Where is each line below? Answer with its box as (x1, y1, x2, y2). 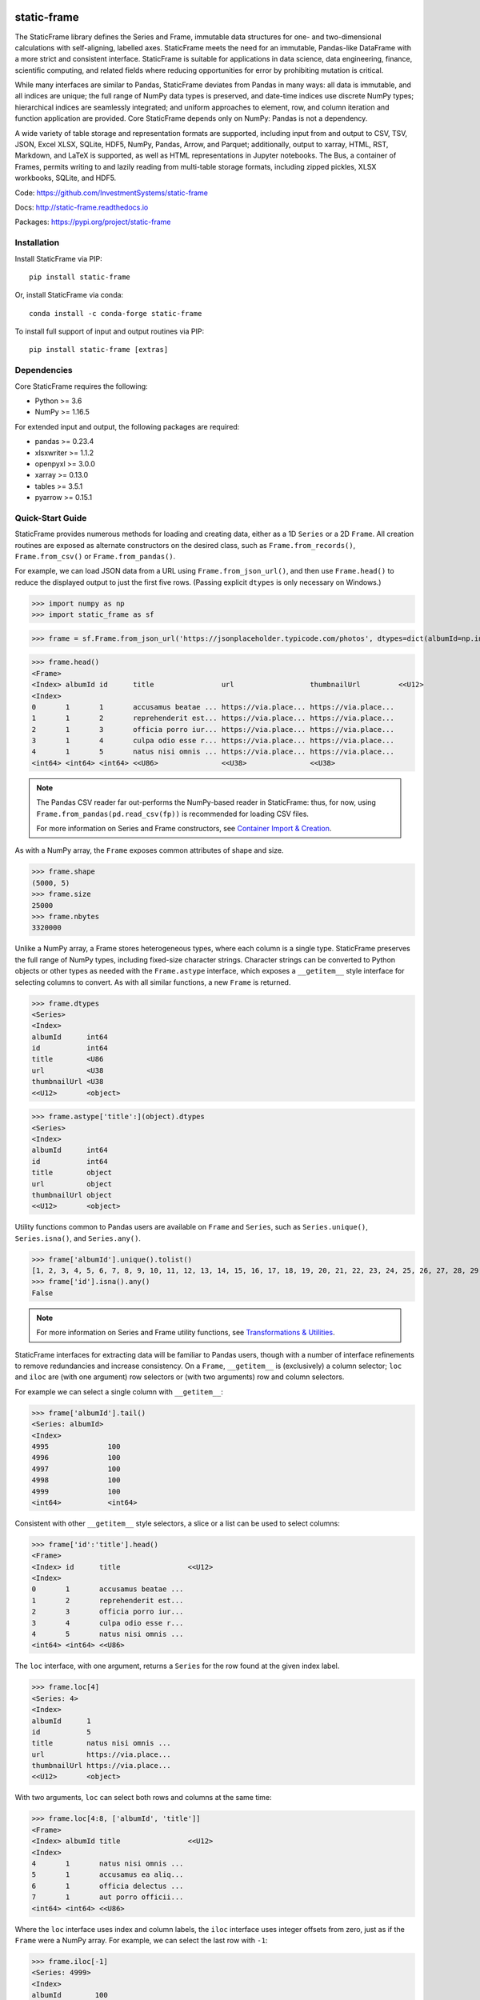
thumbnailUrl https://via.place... (31, 1761, 171, 1770)
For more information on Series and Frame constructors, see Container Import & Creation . (36, 824, 332, 834)
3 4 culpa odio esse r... (31, 1618, 184, 1627)
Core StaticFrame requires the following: (14, 381, 148, 391)
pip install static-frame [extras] (29, 345, 169, 354)
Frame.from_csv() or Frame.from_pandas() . (14, 552, 176, 562)
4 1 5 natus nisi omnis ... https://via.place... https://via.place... (31, 747, 395, 756)
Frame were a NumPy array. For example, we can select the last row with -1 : (14, 1935, 268, 1945)
